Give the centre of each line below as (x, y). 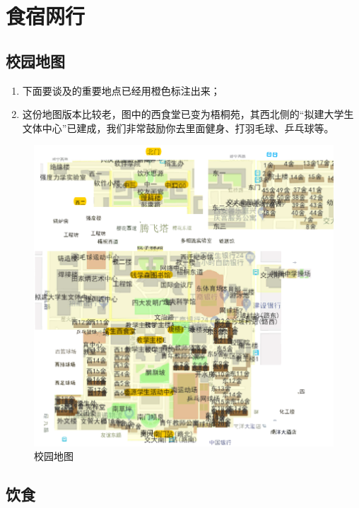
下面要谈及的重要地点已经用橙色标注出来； (121, 90)
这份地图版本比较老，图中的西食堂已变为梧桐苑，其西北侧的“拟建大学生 (188, 114)
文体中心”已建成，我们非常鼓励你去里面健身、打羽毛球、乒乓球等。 (178, 128)
